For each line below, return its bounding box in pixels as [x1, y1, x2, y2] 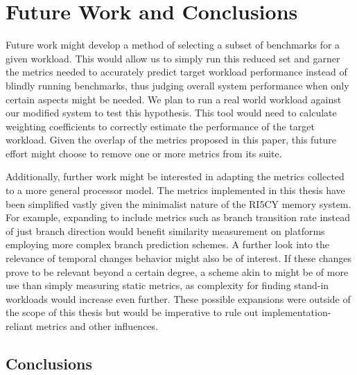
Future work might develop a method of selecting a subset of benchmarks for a [6, 37, 340, 52]
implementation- [261, 305, 331, 320]
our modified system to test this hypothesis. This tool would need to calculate [6, 105, 337, 120]
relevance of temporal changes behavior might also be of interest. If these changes [6, 251, 352, 265]
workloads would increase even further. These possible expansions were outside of [6, 291, 351, 306]
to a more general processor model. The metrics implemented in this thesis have [6, 183, 345, 198]
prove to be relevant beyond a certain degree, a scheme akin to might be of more [6, 264, 349, 279]
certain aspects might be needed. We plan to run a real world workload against [6, 91, 342, 106]
